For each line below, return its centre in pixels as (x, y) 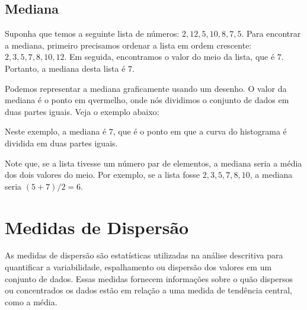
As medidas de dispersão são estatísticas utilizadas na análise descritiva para (144, 255)
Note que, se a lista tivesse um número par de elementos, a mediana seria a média (153, 163)
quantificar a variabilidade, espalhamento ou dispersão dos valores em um (138, 267)
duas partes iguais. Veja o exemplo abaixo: (82, 111)
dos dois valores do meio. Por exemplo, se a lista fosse (102, 175)
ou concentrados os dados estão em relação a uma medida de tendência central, (148, 290)
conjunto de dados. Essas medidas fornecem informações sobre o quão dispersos (149, 278)
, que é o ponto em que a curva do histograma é (200, 131)
